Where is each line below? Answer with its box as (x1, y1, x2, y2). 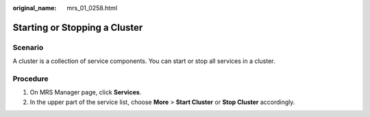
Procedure (12, 74, 49, 83)
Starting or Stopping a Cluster (12, 21, 143, 34)
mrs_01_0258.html (66, 4, 118, 12)
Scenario (12, 42, 44, 52)
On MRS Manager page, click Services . (29, 88, 142, 96)
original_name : (12, 4, 57, 12)
